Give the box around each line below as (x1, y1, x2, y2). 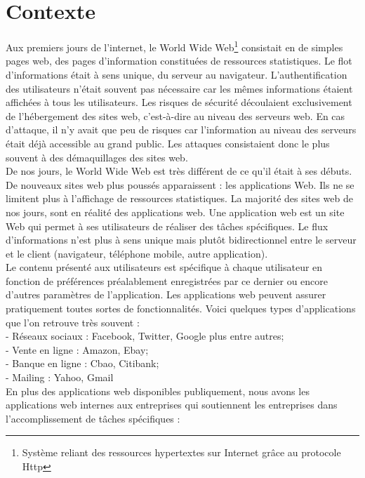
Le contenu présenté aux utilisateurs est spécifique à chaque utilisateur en (6, 260, 323, 274)
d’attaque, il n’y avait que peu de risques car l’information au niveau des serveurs (6, 122, 357, 137)
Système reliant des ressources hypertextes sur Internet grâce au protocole (22, 445, 341, 460)
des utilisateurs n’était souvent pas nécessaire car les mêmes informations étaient (6, 81, 353, 95)
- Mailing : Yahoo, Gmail (6, 370, 114, 385)
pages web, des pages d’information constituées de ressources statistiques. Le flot (6, 53, 352, 68)
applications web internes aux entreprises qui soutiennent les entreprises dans (6, 397, 338, 412)
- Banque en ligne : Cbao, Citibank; (6, 356, 159, 371)
